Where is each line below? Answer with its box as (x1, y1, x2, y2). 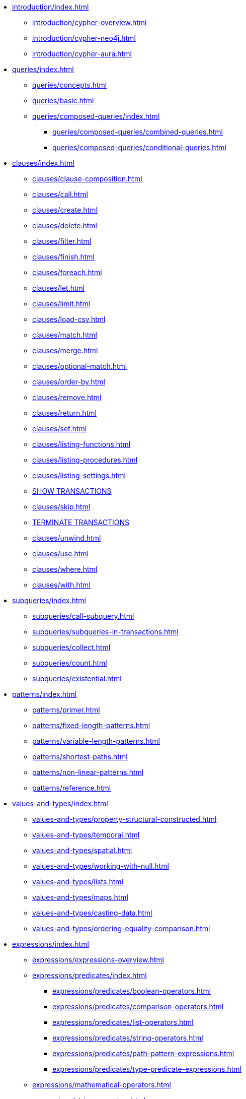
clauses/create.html (32, 206, 98, 214)
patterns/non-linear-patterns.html (32, 768, 144, 777)
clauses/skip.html (32, 502, 91, 511)
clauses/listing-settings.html (32, 471, 126, 480)
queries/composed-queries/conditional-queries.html (52, 143, 226, 152)
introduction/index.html (12, 3, 89, 11)
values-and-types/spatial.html (32, 846, 132, 855)
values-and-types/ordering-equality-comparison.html (32, 924, 210, 933)
